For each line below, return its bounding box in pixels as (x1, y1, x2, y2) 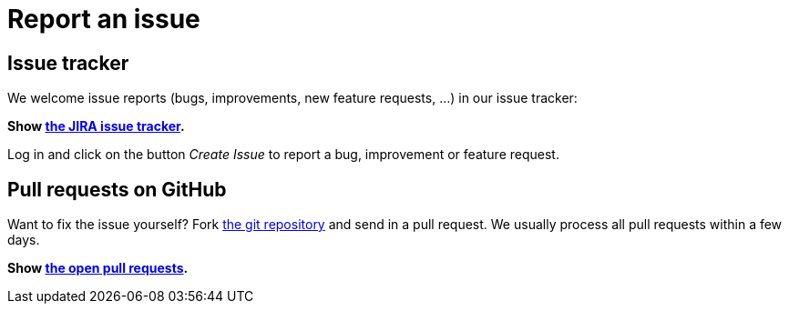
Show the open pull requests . (7, 260, 189, 276)
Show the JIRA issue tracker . (7, 118, 185, 135)
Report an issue (7, 4, 200, 35)
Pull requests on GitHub (7, 177, 227, 201)
